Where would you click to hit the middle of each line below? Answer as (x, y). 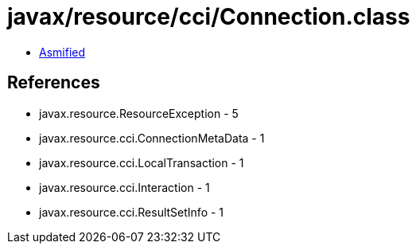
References (54, 83)
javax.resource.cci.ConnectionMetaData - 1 (152, 138)
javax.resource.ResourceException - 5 (139, 113)
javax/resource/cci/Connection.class (209, 17)
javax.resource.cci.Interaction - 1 (124, 187)
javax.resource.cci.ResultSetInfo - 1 (132, 212)
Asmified (62, 52)
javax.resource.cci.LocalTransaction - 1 (142, 162)
